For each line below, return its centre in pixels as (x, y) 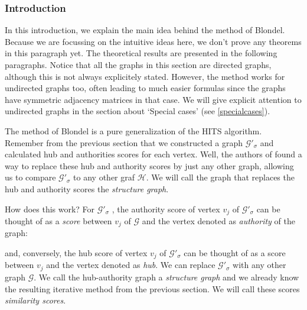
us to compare (30, 177)
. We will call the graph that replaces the (220, 177)
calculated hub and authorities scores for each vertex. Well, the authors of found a (153, 154)
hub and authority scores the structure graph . (87, 188)
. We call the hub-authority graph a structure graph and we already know (166, 277)
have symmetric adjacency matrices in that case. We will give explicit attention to (153, 99)
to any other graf (104, 177)
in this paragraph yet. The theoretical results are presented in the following (141, 53)
